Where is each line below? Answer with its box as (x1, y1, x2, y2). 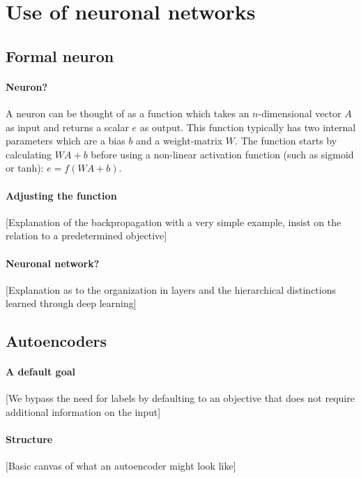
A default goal (6, 364, 76, 379)
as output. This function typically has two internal (139, 119, 356, 134)
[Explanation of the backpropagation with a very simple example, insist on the (6, 214, 341, 229)
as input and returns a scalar (6, 119, 129, 134)
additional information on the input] (6, 405, 161, 419)
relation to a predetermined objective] (6, 228, 167, 243)
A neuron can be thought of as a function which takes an (6, 105, 249, 120)
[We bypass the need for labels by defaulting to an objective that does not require (6, 391, 355, 405)
